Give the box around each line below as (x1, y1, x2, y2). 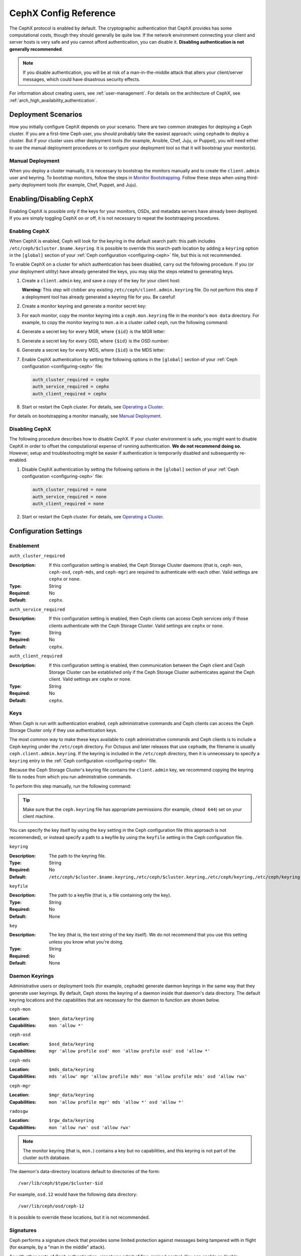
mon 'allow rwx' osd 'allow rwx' (49, 1124, 131, 1130)
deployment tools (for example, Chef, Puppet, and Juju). (21, 181, 137, 188)
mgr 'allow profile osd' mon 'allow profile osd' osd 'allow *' (49, 1048, 211, 1054)
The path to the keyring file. (49, 853, 106, 859)
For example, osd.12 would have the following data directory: (9, 1191, 137, 1198)
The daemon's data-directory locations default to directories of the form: (9, 1169, 160, 1175)
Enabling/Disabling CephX (9, 195, 94, 203)
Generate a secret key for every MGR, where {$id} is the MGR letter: (22, 329, 166, 335)
